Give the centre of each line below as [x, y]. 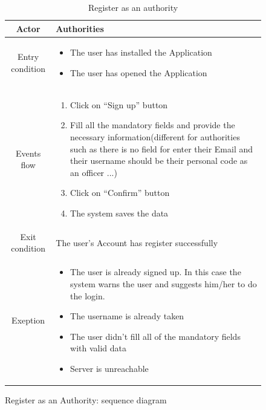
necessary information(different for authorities [155, 137]
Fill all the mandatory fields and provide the [153, 125]
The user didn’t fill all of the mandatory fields [155, 336]
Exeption [28, 320]
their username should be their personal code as [159, 161]
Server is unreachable [109, 368]
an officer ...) [94, 172]
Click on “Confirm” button [120, 193]
